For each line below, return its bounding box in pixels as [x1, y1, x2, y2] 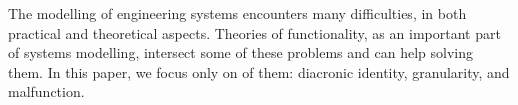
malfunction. [8, 81, 85, 102]
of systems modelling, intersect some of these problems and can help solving [8, 42, 473, 63]
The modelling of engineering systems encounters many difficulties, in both [8, 3, 467, 23]
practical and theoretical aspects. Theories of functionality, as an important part [8, 22, 501, 43]
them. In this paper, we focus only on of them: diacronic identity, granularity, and [8, 61, 510, 82]
